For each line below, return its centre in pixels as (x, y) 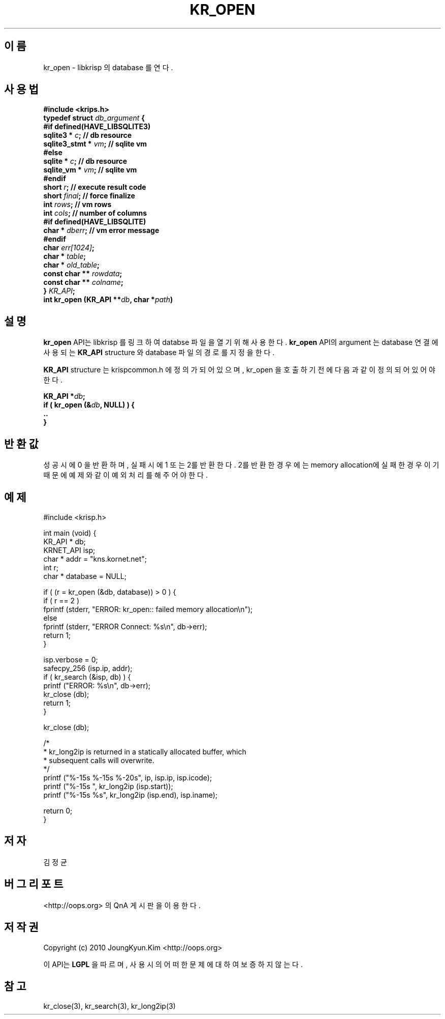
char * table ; (65, 256)
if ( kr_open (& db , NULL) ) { (89, 405)
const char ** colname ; (83, 282)
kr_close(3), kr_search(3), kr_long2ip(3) (109, 1006)
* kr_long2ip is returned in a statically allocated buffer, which (145, 751)
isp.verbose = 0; (71, 659)
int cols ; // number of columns (95, 213)
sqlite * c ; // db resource (85, 161)
